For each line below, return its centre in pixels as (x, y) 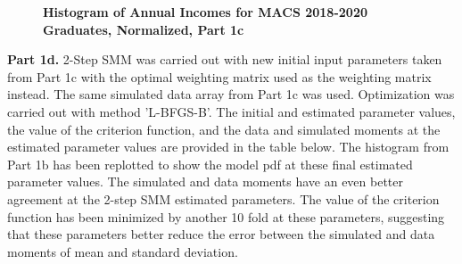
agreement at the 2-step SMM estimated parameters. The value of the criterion (223, 198)
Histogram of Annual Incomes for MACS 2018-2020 (205, 12)
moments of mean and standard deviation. (123, 251)
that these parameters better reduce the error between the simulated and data (221, 234)
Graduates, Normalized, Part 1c (144, 29)
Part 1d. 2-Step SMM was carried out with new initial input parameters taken (225, 59)
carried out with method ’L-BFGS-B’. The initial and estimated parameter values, (231, 111)
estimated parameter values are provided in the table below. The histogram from (228, 147)
